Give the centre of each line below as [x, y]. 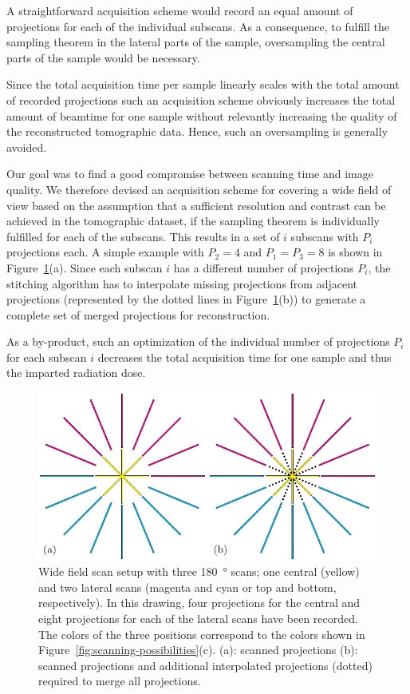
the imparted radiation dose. [76, 373]
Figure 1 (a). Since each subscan [85, 267]
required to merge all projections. [120, 681]
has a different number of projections [264, 267]
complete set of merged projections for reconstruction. [138, 314]
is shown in [355, 252]
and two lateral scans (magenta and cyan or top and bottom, [187, 587]
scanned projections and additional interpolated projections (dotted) [205, 665]
